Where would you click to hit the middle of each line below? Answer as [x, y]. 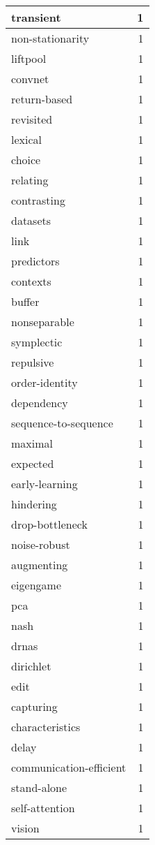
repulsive [33, 362]
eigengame [36, 585]
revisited [32, 119]
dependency [40, 403]
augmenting [40, 565]
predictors [35, 261]
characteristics [46, 727]
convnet [30, 79]
